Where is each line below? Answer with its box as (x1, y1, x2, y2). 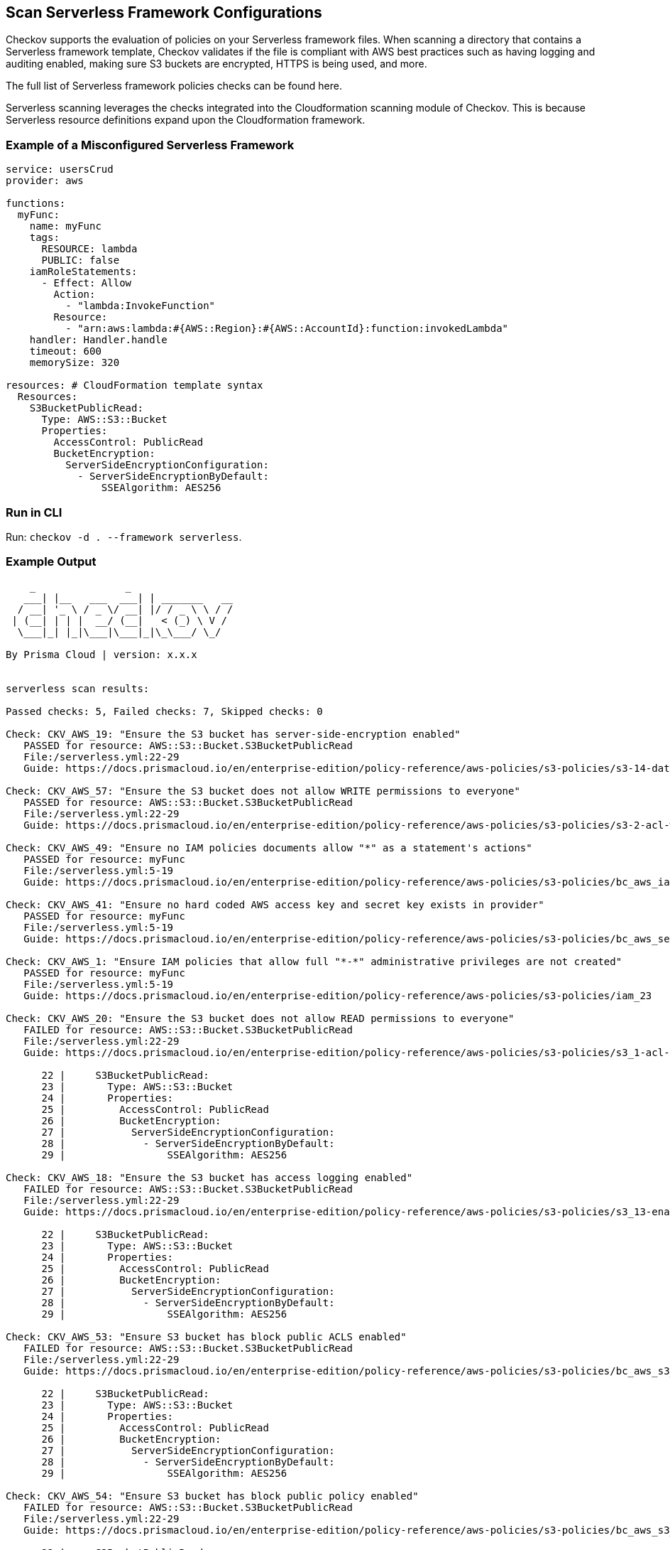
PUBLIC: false (41, 254, 120, 267)
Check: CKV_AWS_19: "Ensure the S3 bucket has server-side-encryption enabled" (6, 728, 461, 740)
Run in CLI (6, 505, 62, 520)
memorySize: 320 (29, 357, 120, 369)
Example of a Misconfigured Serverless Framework (6, 137, 295, 152)
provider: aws (6, 175, 84, 187)
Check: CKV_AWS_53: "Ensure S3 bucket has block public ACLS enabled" (6, 1330, 407, 1342)
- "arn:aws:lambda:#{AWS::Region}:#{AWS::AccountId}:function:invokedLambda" (65, 323, 509, 335)
